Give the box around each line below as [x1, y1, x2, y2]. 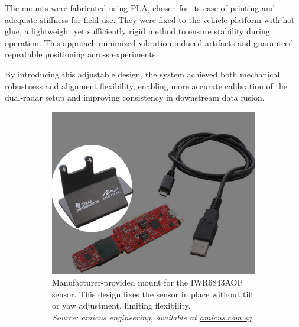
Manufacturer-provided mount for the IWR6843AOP [52, 276, 243, 289]
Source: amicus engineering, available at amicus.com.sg [52, 310, 252, 323]
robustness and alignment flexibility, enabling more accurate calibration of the [5, 79, 287, 92]
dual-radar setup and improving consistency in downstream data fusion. [5, 91, 265, 103]
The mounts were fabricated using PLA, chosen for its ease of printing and [5, 2, 275, 14]
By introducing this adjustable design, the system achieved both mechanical [5, 67, 280, 80]
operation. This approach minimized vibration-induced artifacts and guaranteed [5, 36, 294, 48]
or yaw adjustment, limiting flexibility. [52, 299, 191, 312]
